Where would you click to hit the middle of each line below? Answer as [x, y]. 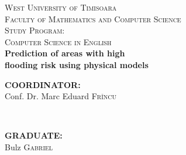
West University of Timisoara [61, 7]
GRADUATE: [34, 135]
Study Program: [35, 30]
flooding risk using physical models [77, 64]
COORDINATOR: [43, 84]
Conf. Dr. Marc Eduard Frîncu [61, 96]
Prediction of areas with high [65, 53]
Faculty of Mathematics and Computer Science [93, 18]
